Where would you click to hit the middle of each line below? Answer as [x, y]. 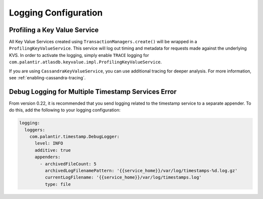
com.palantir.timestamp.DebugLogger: [75, 137]
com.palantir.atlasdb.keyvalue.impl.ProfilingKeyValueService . [85, 62]
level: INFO [49, 143]
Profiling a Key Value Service [54, 30]
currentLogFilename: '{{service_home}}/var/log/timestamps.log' [123, 177]
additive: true [53, 150]
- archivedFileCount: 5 [68, 164]
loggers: [35, 130]
